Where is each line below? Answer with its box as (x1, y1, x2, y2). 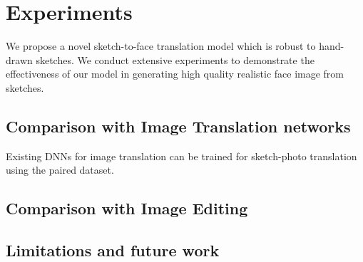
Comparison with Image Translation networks (6, 115, 351, 137)
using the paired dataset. (6, 162, 114, 177)
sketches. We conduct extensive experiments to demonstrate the (36, 52, 315, 67)
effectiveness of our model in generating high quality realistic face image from (6, 66, 344, 81)
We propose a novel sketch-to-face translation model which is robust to (6, 38, 316, 53)
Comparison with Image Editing (6, 197, 248, 219)
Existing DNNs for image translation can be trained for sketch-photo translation (6, 148, 357, 163)
